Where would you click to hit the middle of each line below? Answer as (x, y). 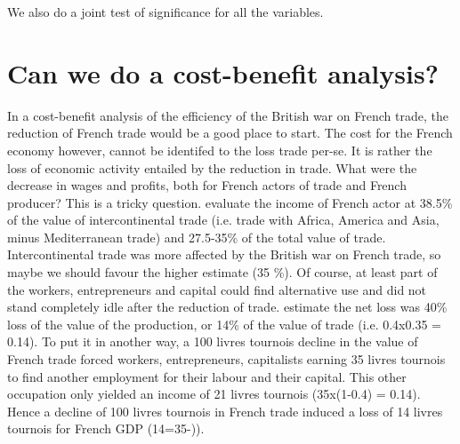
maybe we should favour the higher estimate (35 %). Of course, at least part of (222, 272)
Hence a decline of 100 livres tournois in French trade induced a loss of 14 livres (225, 411)
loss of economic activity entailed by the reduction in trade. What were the (212, 167)
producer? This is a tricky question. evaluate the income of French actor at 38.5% (230, 202)
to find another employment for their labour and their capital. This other (207, 376)
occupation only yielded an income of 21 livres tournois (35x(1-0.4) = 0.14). (214, 394)
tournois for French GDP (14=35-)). (106, 428)
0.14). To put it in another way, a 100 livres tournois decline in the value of (213, 341)
